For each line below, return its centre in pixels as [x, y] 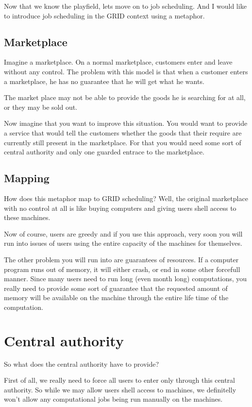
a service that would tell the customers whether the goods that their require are [123, 132]
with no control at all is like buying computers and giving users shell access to [120, 208]
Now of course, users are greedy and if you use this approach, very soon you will [123, 233]
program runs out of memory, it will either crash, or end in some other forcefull [122, 269]
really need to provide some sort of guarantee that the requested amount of [116, 288]
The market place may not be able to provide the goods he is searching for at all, [125, 97]
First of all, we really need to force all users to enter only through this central [119, 380]
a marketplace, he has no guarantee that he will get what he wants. [104, 81]
